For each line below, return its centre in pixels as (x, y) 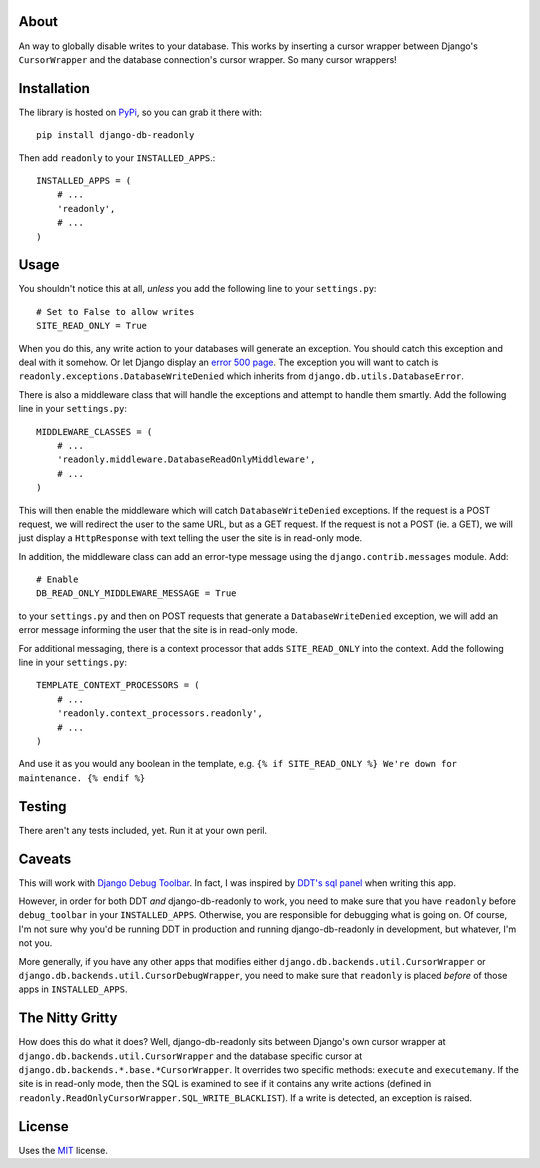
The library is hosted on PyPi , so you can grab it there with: (140, 112)
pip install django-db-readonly (115, 135)
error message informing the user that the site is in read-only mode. (158, 630)
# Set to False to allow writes (115, 311)
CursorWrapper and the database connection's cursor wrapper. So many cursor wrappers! (207, 59)
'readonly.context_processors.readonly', (160, 713)
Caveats (45, 858)
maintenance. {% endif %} (82, 778)
